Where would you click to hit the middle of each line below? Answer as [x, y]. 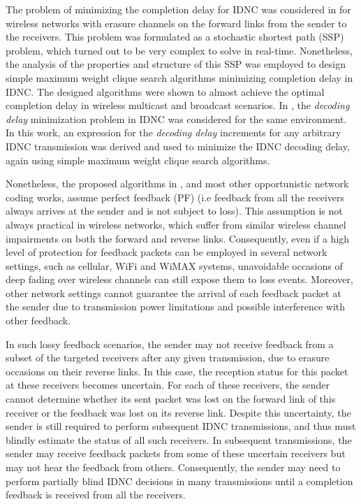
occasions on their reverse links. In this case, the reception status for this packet [177, 371]
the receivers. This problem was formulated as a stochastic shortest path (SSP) [175, 37]
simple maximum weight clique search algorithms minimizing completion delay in [179, 77]
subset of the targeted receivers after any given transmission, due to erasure [168, 358]
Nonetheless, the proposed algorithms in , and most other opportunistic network [177, 183]
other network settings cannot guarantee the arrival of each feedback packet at [174, 293]
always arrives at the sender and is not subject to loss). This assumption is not [174, 211]
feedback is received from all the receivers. [96, 495]
